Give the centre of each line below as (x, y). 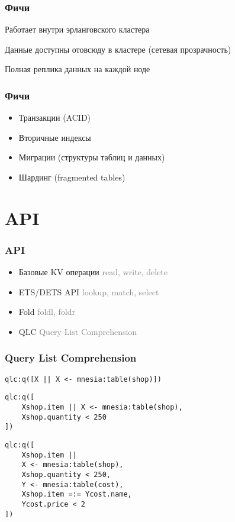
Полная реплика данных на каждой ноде (78, 69)
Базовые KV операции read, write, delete (93, 272)
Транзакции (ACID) (55, 117)
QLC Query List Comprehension (78, 331)
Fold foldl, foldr (47, 312)
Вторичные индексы (55, 137)
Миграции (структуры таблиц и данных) (92, 157)
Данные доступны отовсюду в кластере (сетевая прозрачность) (118, 49)
